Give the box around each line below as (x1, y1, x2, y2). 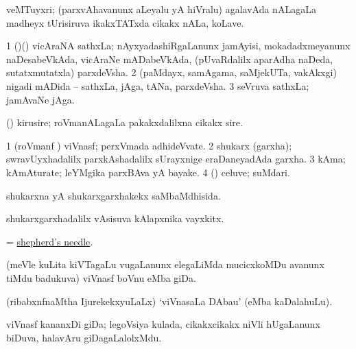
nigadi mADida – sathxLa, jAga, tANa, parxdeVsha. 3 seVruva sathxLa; (6, 78, 309, 93)
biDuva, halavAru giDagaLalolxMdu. (6, 330, 162, 344)
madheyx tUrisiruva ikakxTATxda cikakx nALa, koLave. (6, 15, 244, 29)
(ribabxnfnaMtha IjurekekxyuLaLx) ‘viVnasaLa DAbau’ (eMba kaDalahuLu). (6, 293, 333, 308)
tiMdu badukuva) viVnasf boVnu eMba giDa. (6, 270, 196, 285)
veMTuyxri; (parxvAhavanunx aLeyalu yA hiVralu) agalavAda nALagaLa (6, 2, 316, 16)
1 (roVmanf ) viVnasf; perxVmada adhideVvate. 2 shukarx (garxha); (6, 138, 292, 152)
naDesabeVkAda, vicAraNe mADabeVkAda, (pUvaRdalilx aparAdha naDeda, (6, 51, 333, 66)
